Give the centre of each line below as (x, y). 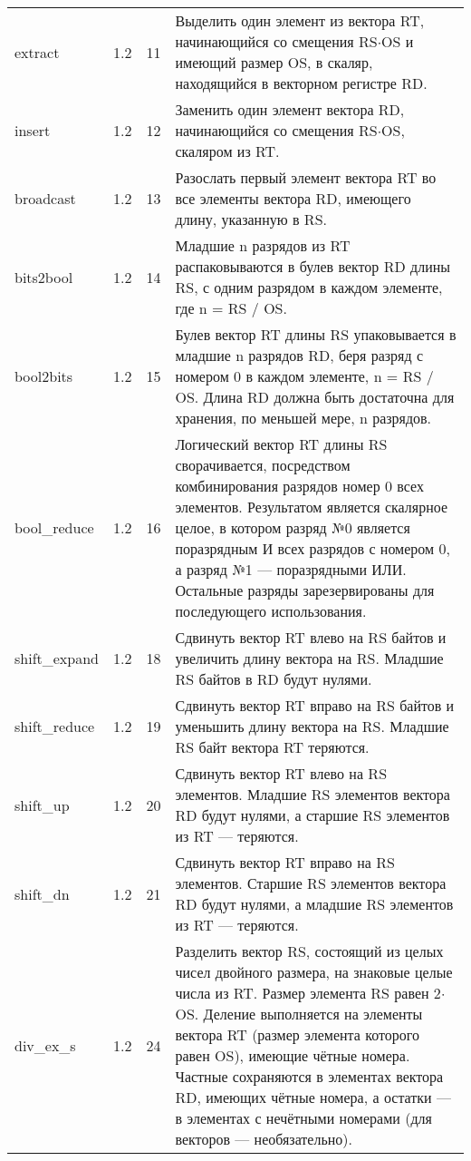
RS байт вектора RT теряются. (272, 747)
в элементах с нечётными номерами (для (303, 1118)
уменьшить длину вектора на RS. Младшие (312, 726)
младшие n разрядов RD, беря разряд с (299, 355)
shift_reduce (55, 726)
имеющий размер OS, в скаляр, (274, 62)
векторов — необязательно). (264, 1139)
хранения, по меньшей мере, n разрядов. (303, 418)
